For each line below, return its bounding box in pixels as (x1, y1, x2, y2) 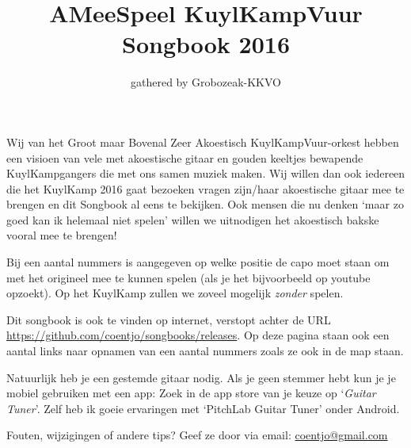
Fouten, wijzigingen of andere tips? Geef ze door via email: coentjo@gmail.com (6, 427, 388, 443)
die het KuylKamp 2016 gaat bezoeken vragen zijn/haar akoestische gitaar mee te (6, 180, 405, 197)
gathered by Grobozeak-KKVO (131, 74, 281, 90)
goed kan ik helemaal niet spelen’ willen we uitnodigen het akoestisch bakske (6, 211, 379, 228)
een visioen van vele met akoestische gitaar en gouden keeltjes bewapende (6, 149, 363, 166)
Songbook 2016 (122, 28, 290, 60)
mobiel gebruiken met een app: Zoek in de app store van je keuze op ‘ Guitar (6, 385, 376, 401)
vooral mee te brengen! (6, 227, 117, 243)
